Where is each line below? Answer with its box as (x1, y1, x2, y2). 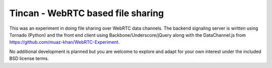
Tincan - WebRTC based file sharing (9, 8, 164, 19)
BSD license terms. (9, 55, 49, 61)
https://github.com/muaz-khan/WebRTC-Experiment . (9, 39, 120, 45)
